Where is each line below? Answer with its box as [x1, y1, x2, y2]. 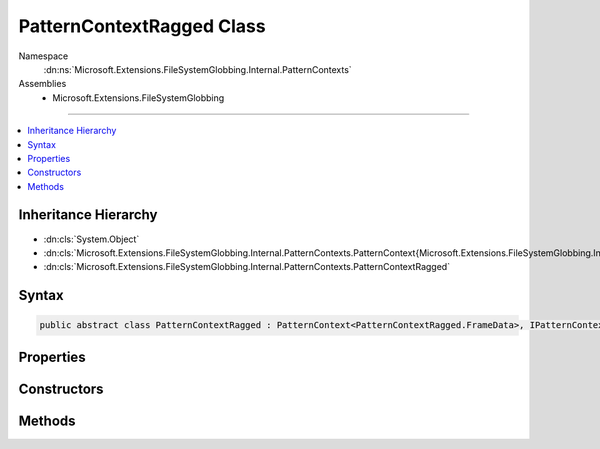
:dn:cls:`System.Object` [43, 233, 140, 245]
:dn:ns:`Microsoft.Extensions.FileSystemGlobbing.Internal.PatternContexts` [43, 63, 352, 75]
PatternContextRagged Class [18, 15, 266, 37]
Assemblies [18, 78, 67, 90]
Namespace [18, 50, 69, 62]
